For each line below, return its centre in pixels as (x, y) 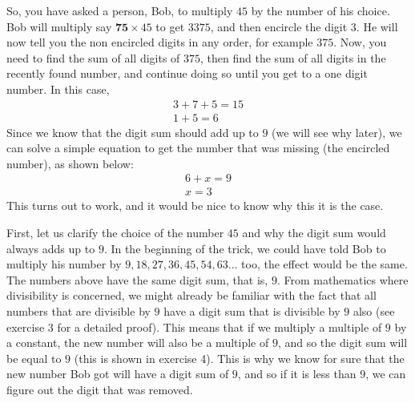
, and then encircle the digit (279, 26)
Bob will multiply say (59, 26)
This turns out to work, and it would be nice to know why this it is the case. (195, 206)
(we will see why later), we (337, 132)
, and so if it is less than (297, 374)
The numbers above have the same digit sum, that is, (137, 279)
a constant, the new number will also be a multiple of (138, 343)
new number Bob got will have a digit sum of (118, 374)
